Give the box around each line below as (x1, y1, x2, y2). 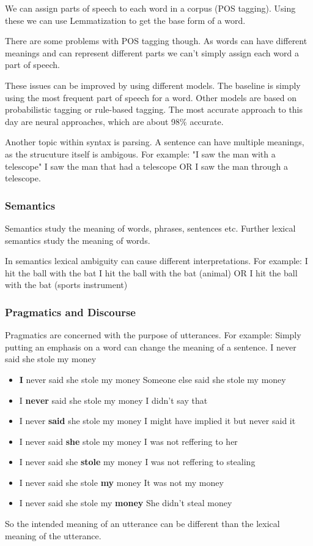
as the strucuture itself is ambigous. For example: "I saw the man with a (5, 147, 276, 160)
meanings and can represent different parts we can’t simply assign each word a (5, 46, 299, 59)
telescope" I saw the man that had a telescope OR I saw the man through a (5, 159, 289, 172)
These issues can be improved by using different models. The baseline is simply (5, 78, 301, 91)
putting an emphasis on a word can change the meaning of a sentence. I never (5, 340, 296, 353)
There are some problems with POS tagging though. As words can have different (5, 34, 307, 47)
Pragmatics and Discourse (5, 304, 136, 319)
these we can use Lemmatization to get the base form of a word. (5, 13, 246, 26)
